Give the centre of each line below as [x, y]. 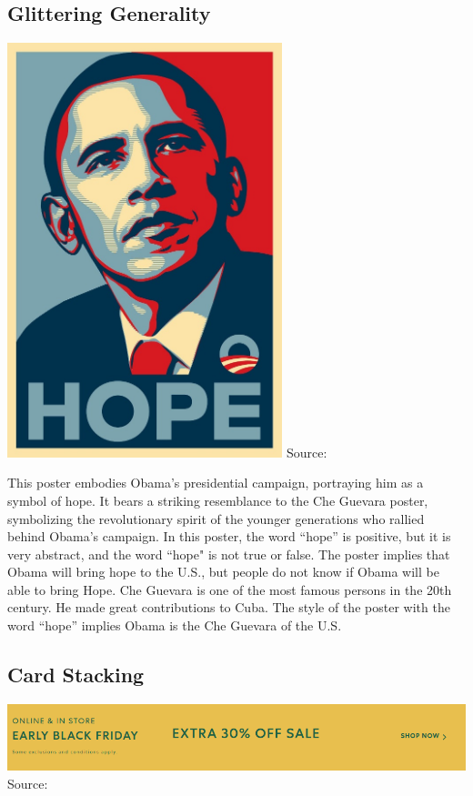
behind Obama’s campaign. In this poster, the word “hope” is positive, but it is [229, 536]
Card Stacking [76, 675]
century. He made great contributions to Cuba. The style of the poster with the [229, 607]
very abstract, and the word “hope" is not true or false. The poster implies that [229, 554]
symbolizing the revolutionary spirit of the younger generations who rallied [216, 518]
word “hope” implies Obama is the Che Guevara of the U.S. [175, 625]
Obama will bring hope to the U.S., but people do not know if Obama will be [223, 572]
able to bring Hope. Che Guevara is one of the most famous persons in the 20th [230, 589]
